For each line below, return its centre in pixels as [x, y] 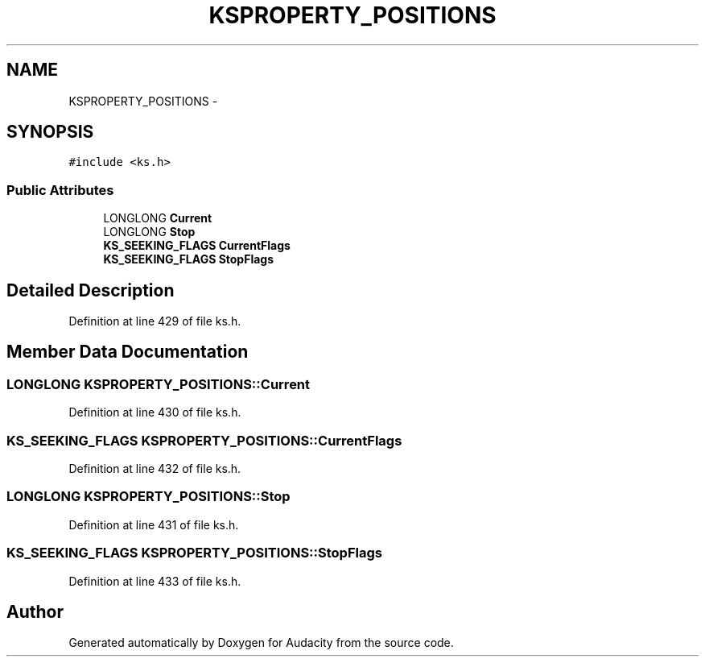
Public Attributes [60, 190]
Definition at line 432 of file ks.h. [155, 468]
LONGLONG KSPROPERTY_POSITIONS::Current [159, 384]
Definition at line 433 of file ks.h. [155, 581]
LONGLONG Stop [149, 232]
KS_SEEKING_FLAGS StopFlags [189, 259]
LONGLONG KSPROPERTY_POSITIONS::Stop [148, 497]
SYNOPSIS [50, 132]
